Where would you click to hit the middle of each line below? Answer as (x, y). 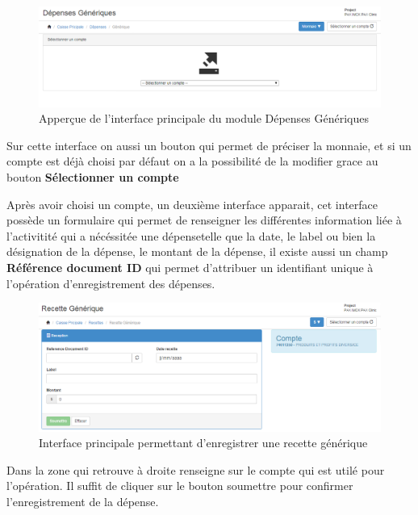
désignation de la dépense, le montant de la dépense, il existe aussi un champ (197, 251)
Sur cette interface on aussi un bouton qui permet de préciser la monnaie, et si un (209, 145)
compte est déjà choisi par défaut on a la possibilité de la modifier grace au (192, 161)
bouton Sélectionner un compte (93, 177)
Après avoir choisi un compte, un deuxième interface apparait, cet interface (192, 204)
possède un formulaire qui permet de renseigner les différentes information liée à (204, 220)
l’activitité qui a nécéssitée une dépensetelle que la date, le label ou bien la (191, 235)
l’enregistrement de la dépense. (83, 501)
